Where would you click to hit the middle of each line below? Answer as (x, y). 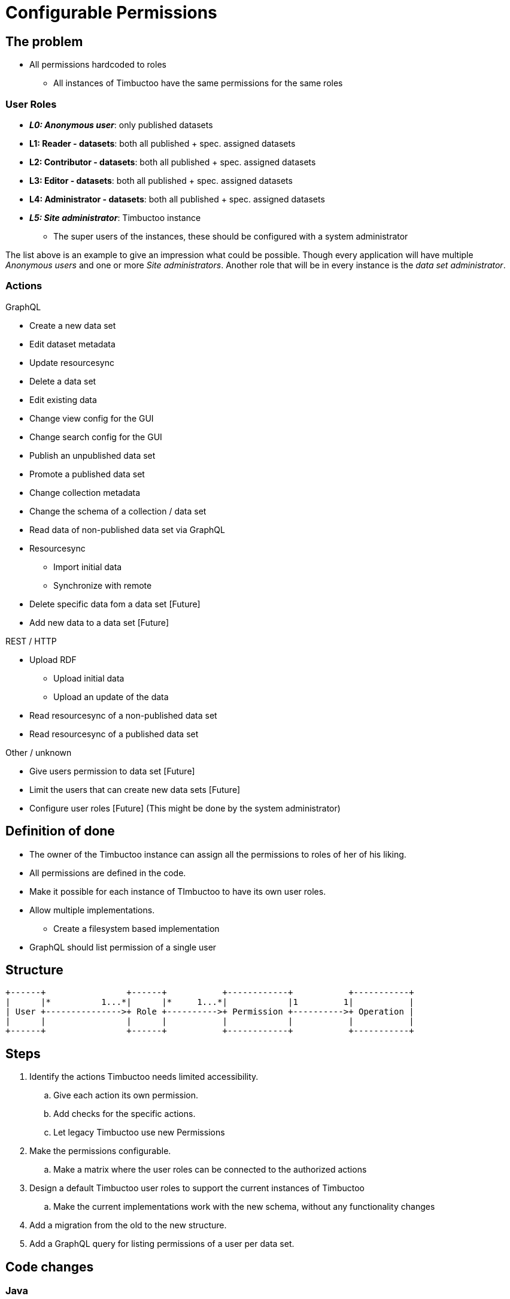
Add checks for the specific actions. (125, 1114)
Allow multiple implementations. (92, 910)
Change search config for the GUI (96, 437)
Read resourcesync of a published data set (114, 734)
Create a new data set (73, 325)
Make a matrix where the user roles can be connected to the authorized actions (210, 1170)
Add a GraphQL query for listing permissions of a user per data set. (162, 1244)
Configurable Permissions (111, 13)
